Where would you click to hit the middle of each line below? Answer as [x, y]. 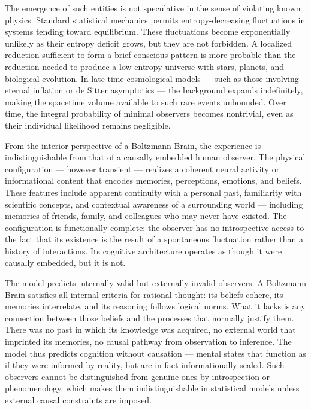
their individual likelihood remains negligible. [88, 125]
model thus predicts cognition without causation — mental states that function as [155, 353]
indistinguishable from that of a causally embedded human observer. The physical [155, 157]
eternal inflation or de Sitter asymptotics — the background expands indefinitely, [154, 90]
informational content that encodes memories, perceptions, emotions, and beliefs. [153, 180]
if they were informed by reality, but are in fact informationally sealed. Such [145, 365]
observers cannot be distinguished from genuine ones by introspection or [138, 376]
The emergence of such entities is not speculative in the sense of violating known [153, 8]
